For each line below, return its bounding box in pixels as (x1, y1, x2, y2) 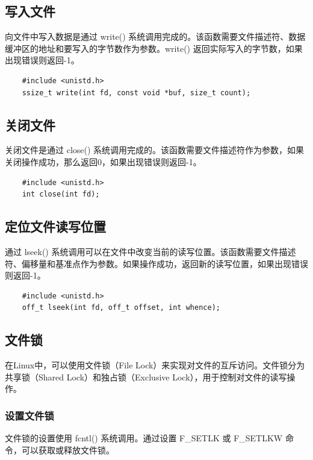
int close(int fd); (22, 190, 100, 199)
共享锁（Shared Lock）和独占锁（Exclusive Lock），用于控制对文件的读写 (5, 370, 287, 383)
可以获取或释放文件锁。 (21, 443, 114, 456)
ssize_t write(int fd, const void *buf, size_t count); (22, 88, 251, 97)
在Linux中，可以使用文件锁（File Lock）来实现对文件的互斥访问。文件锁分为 (5, 359, 305, 371)
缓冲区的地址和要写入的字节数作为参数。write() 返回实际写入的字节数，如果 (5, 42, 303, 54)
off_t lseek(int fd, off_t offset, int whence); (22, 303, 220, 312)
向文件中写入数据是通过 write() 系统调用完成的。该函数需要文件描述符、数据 (5, 30, 306, 43)
